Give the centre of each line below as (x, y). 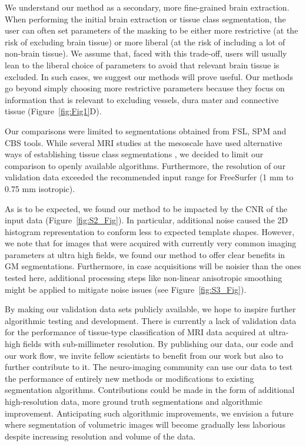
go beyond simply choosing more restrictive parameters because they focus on (145, 88)
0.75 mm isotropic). (40, 188)
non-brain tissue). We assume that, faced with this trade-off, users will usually (146, 53)
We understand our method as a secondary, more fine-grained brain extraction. (147, 7)
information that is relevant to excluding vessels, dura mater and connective (142, 99)
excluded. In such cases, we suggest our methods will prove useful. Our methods (149, 76)
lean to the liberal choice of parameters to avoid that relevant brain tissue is (142, 65)
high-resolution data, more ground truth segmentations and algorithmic (134, 401)
